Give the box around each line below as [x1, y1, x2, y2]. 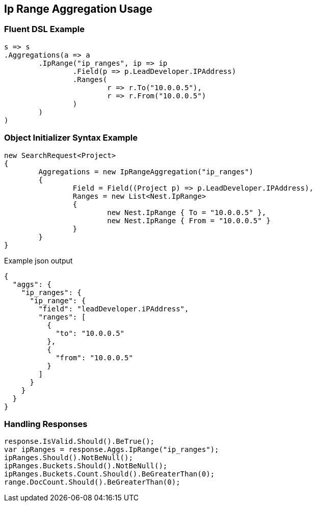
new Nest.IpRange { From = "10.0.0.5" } [107, 216, 271, 225]
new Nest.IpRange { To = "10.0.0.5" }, [107, 208, 267, 217]
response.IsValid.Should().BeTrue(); [4, 437, 155, 446]
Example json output [4, 256, 73, 265]
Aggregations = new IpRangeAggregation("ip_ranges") [38, 167, 253, 176]
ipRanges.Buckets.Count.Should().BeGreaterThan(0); [4, 470, 215, 478]
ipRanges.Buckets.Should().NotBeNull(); [4, 462, 168, 470]
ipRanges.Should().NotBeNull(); [4, 454, 133, 462]
